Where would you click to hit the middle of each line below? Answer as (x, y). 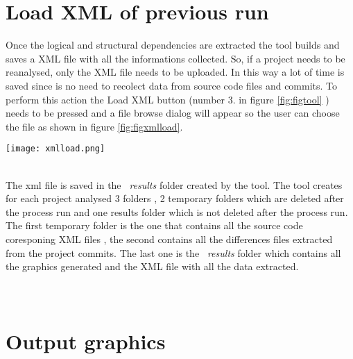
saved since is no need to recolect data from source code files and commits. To (172, 85)
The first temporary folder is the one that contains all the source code (154, 225)
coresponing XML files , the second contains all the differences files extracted (169, 239)
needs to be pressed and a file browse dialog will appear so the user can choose (173, 113)
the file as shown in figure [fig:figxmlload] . (94, 126)
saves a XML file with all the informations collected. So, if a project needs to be (175, 58)
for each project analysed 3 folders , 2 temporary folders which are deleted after (175, 198)
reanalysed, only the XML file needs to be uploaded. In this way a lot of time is (175, 72)
